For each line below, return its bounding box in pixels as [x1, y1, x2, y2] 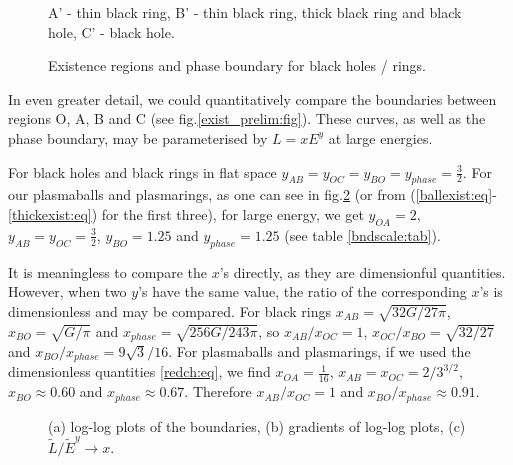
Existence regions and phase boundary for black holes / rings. [48, 55, 426, 76]
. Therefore [184, 381, 252, 402]
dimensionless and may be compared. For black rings [8, 300, 332, 321]
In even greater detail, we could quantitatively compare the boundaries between [8, 88, 497, 109]
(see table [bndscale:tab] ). [284, 224, 441, 245]
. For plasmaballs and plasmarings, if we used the [168, 340, 471, 361]
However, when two [8, 281, 127, 302]
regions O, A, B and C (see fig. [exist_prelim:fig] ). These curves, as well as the [8, 108, 486, 129]
